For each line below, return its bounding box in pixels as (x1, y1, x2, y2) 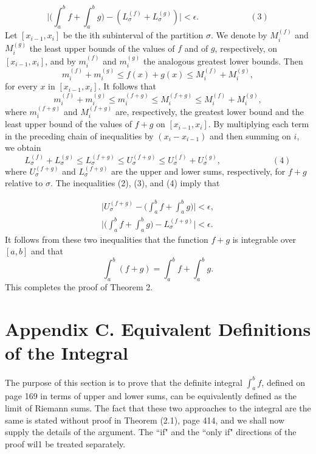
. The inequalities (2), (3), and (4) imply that (50, 176, 220, 189)
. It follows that (98, 80, 157, 93)
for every (5, 80, 38, 93)
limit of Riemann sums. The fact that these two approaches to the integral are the (5, 401, 311, 414)
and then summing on (210, 129, 291, 142)
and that (30, 245, 63, 257)
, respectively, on (215, 41, 277, 54)
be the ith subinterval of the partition (63, 29, 204, 41)
